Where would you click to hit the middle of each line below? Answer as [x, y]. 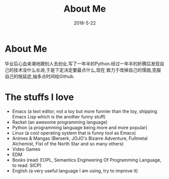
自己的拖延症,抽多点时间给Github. [40, 76]
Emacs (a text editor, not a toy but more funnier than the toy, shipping [85, 111]
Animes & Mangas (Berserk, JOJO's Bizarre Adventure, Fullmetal [80, 138]
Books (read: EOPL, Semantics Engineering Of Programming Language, [87, 160]
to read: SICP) [27, 165]
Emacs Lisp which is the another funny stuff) [59, 116]
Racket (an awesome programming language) [60, 122]
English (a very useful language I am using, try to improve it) [75, 170]
